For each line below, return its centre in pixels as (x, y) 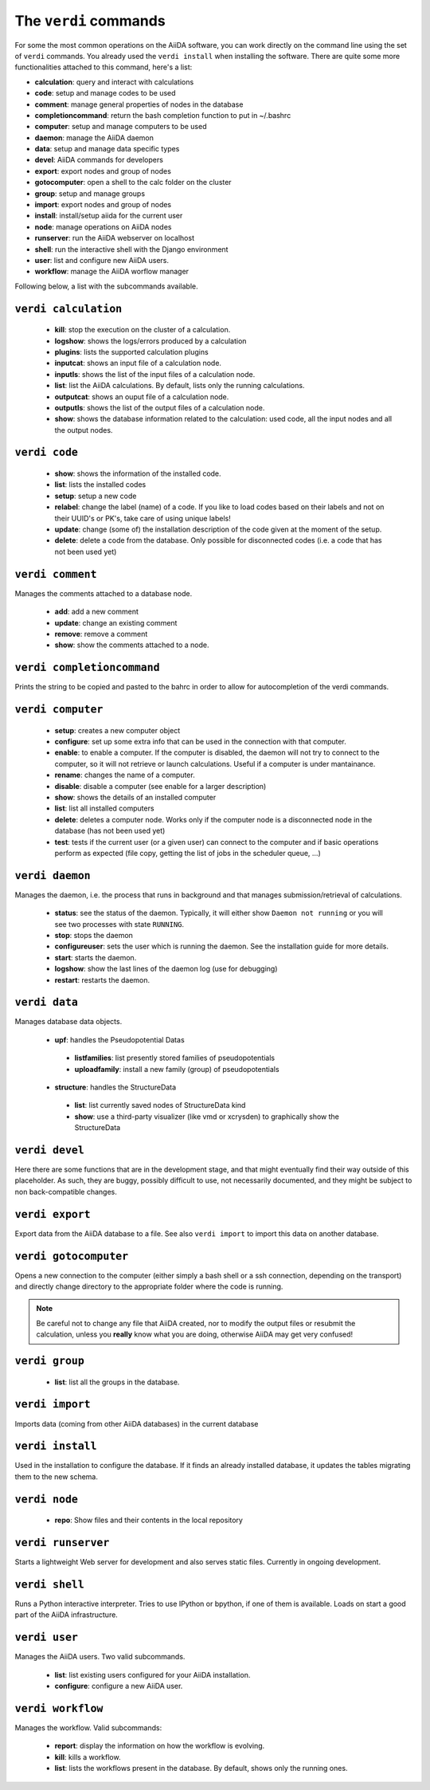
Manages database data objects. (68, 1022)
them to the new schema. (57, 1476)
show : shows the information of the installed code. (138, 473)
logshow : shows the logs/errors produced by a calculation (150, 341)
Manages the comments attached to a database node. (104, 593)
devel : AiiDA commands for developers (99, 160)
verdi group (50, 1361)
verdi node (47, 1499)
